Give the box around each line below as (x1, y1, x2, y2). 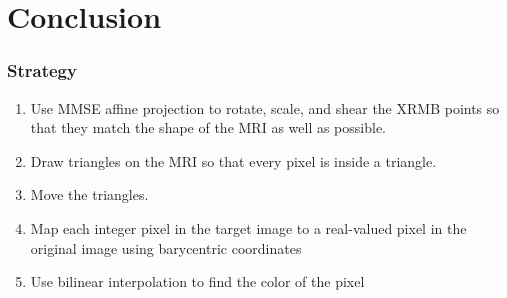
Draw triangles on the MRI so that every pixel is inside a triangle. (30, 150, 437, 171)
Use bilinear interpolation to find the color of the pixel (30, 271, 365, 292)
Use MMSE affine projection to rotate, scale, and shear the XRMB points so (30, 97, 500, 118)
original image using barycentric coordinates (30, 237, 302, 258)
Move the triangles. (30, 184, 149, 205)
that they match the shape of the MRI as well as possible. (30, 117, 387, 138)
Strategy (7, 58, 77, 83)
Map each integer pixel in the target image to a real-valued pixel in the (30, 217, 467, 238)
